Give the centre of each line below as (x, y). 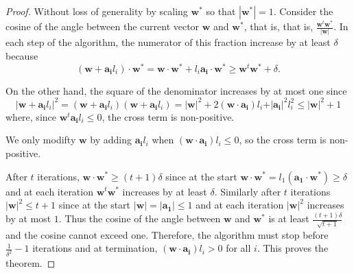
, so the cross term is (283, 140)
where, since (31, 116)
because (22, 55)
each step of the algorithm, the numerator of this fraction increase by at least (168, 42)
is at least (289, 218)
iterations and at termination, (95, 248)
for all (238, 248)
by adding (111, 140)
